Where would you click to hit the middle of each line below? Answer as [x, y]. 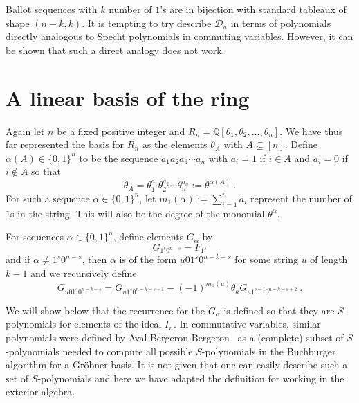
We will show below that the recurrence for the [105, 310]
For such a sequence [48, 198]
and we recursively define [84, 273]
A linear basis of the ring [128, 97]
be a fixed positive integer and [121, 131]
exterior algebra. [40, 392]
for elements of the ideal [110, 324]
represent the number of [301, 198]
